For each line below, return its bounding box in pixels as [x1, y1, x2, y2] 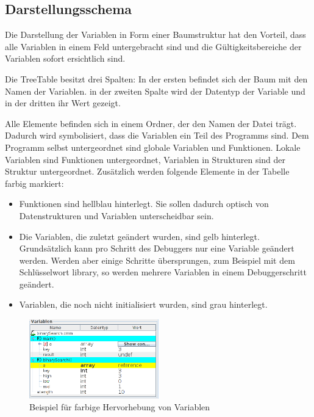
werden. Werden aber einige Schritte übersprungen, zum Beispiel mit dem [19, 253, 295, 266]
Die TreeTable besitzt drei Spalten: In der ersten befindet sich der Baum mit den [5, 72, 308, 85]
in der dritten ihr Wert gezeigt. [5, 96, 121, 109]
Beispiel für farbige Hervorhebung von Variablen [29, 401, 210, 413]
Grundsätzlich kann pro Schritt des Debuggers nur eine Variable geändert [19, 242, 294, 255]
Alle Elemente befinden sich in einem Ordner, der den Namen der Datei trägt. [5, 117, 297, 129]
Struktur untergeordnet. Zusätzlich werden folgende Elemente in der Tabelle [5, 165, 290, 178]
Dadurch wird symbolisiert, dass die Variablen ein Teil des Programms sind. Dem [5, 129, 309, 142]
